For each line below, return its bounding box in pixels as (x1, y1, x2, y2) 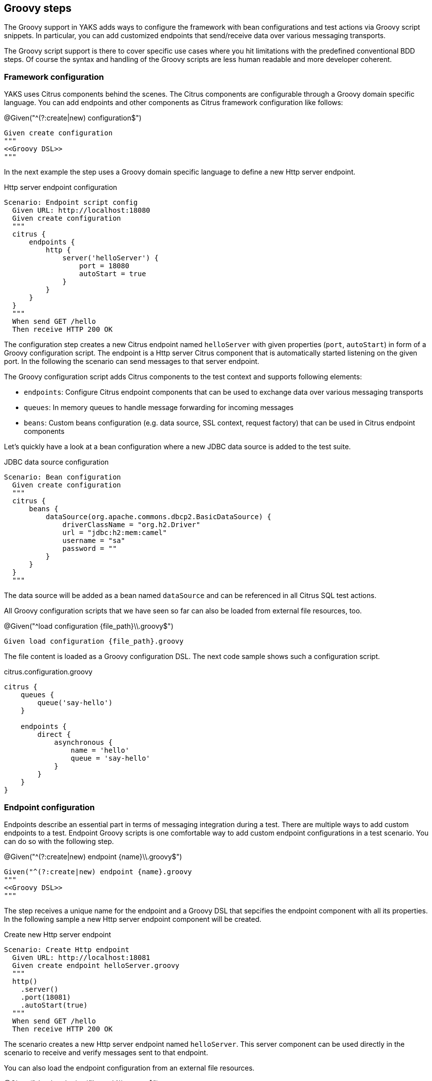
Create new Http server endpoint (4, 930, 111, 939)
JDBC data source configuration (4, 458, 109, 467)
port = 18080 (79, 262, 129, 270)
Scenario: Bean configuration (4, 473, 121, 481)
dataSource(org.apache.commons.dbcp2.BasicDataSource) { (46, 513, 271, 521)
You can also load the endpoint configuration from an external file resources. (4, 1063, 255, 1072)
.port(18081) (20, 993, 71, 1001)
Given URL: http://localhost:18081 (12, 953, 151, 961)
